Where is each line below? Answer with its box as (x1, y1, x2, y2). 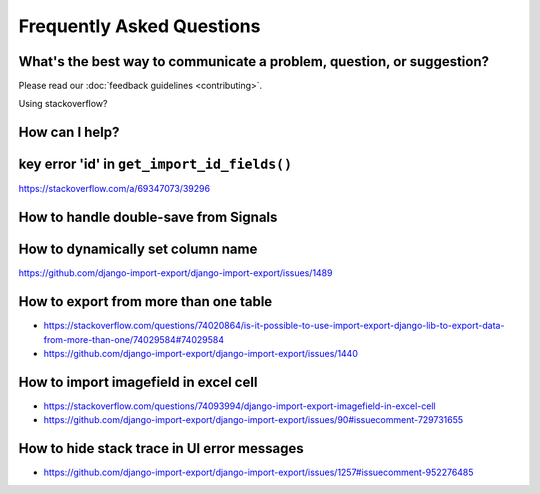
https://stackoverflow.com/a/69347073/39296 (18, 183, 210, 195)
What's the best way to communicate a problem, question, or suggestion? (18, 53, 490, 70)
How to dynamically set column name (18, 241, 258, 258)
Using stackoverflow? (18, 98, 108, 110)
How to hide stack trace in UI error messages (18, 440, 304, 457)
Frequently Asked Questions (18, 15, 261, 37)
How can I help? (18, 124, 120, 141)
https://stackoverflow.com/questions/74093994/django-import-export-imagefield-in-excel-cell (43, 400, 436, 412)
